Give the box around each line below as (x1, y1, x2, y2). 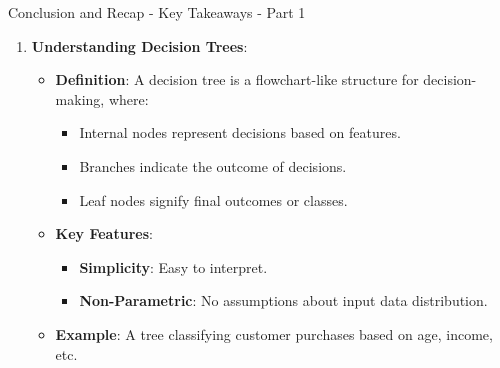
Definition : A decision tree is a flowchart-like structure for (55, 69, 419, 90)
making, (55, 88, 105, 109)
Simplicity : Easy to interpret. (79, 256, 268, 277)
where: (108, 88, 149, 109)
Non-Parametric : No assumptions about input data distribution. (79, 290, 488, 311)
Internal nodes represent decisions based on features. (79, 122, 401, 143)
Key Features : (55, 223, 153, 244)
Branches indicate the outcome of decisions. (79, 155, 347, 176)
